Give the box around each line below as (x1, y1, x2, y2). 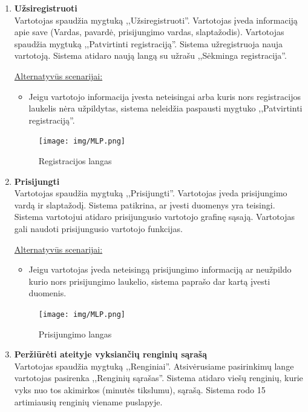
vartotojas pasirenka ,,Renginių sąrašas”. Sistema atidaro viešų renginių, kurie (14, 371, 303, 384)
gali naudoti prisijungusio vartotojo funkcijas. (14, 222, 183, 234)
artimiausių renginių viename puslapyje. (14, 395, 163, 408)
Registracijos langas (38, 154, 112, 167)
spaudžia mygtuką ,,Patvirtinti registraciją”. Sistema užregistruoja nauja (14, 37, 283, 50)
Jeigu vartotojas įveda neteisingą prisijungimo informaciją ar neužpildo (28, 263, 292, 276)
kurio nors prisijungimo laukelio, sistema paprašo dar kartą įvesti (28, 274, 270, 287)
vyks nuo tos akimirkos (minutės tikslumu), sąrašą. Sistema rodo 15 (14, 383, 266, 396)
